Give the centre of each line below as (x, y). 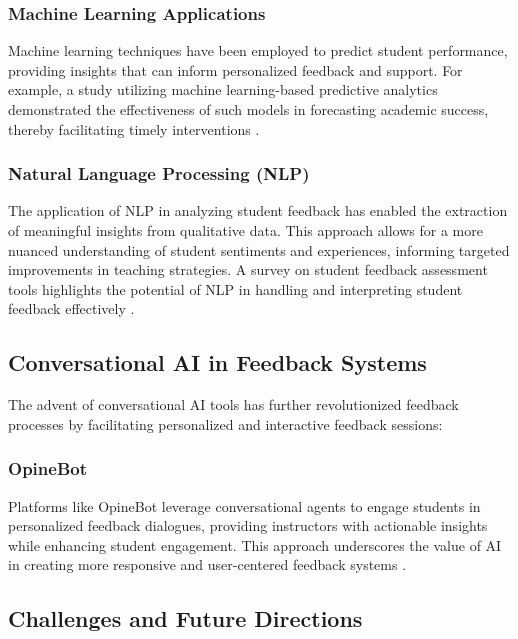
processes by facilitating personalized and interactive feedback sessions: (225, 423)
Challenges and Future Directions (185, 618)
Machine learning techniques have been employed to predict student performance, (258, 50)
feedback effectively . (71, 308)
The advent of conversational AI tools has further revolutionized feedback (233, 404)
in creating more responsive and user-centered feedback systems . (207, 564)
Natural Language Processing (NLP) (159, 173)
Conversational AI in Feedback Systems (217, 362)
